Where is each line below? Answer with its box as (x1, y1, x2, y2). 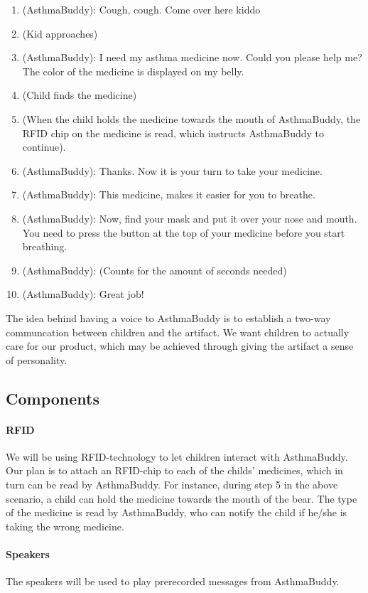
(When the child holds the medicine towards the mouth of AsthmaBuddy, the (22, 111, 361, 126)
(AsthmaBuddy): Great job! (22, 287, 144, 301)
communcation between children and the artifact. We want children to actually (6, 324, 350, 339)
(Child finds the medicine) (22, 87, 137, 102)
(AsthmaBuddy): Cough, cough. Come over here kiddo (22, 2, 261, 16)
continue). (22, 139, 66, 154)
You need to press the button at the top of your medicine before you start (22, 225, 345, 240)
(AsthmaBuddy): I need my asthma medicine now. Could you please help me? (22, 50, 362, 65)
